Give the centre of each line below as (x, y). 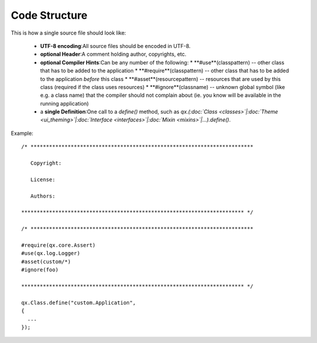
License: (43, 179)
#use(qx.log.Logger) (51, 253)
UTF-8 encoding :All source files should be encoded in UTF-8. (115, 46)
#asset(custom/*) (46, 262)
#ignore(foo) (40, 270)
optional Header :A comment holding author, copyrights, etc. (113, 54)
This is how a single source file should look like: (68, 33)
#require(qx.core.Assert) (59, 245)
